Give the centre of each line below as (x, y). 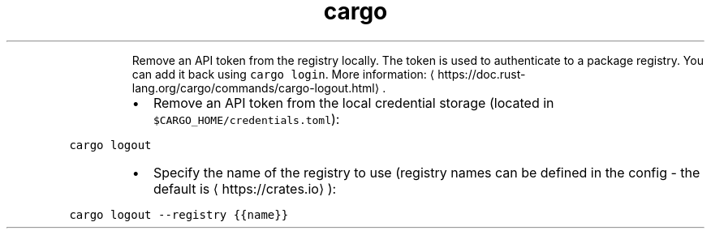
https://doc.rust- (482, 74)
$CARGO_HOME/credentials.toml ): (246, 119)
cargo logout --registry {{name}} (179, 214)
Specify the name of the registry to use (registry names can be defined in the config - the (427, 172)
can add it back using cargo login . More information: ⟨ (283, 74)
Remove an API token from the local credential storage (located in (353, 103)
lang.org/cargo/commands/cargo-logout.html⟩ (256, 88)
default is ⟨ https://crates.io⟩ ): (245, 188)
